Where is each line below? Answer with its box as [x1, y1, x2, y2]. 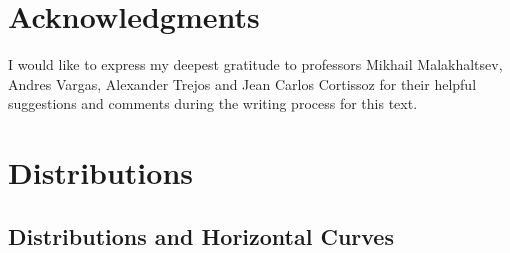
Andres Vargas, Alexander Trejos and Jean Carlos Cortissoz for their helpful [8, 73, 477, 94]
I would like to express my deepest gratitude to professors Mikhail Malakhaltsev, [8, 54, 503, 75]
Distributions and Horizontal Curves [8, 220, 394, 251]
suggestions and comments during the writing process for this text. [8, 93, 418, 114]
